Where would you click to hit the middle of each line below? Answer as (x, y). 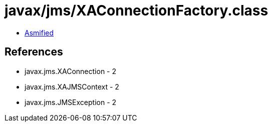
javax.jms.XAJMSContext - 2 (72, 86)
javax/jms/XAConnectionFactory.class (137, 10)
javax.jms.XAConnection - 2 (71, 71)
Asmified (39, 32)
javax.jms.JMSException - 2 (71, 102)
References (34, 52)
